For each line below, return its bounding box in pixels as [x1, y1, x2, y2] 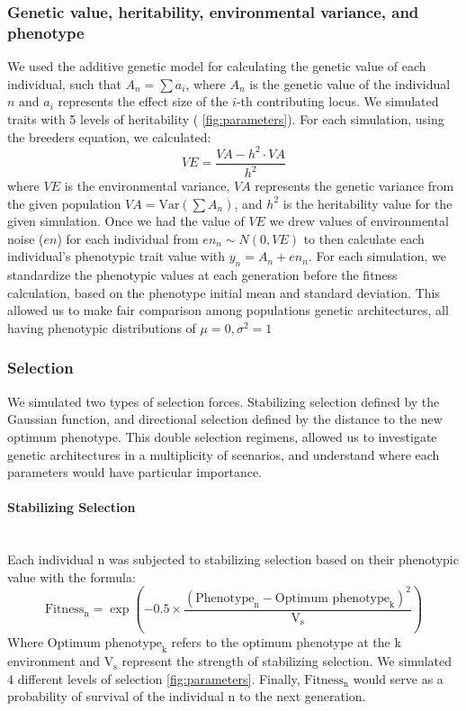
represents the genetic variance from [255, 176, 454, 195]
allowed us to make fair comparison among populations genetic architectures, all [7, 301, 449, 319]
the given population [7, 193, 121, 212]
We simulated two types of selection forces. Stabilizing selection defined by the [7, 391, 440, 410]
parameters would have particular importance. [7, 463, 263, 481]
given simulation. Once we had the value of [7, 211, 245, 230]
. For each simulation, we [308, 247, 446, 265]
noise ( [7, 229, 44, 247]
